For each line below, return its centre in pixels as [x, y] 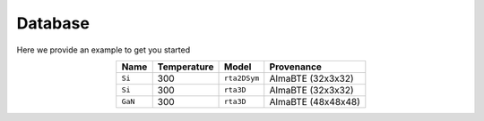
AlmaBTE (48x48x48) [315, 101]
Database [53, 23]
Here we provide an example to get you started [104, 50]
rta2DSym [242, 79]
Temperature [186, 67]
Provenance [296, 67]
